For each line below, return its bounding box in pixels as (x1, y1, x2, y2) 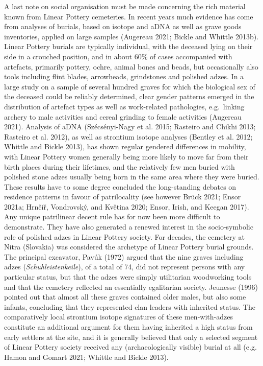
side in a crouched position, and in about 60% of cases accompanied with (4, 51, 232, 61)
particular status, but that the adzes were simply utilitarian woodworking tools (4, 271, 252, 282)
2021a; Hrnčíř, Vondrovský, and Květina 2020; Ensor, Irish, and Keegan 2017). (4, 201, 249, 212)
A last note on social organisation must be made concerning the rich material (4, 1, 246, 11)
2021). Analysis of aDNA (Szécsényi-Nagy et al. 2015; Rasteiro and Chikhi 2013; (4, 121, 256, 132)
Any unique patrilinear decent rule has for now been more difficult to (4, 211, 220, 222)
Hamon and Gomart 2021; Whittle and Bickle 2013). (4, 351, 169, 362)
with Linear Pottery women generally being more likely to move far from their (4, 151, 249, 162)
